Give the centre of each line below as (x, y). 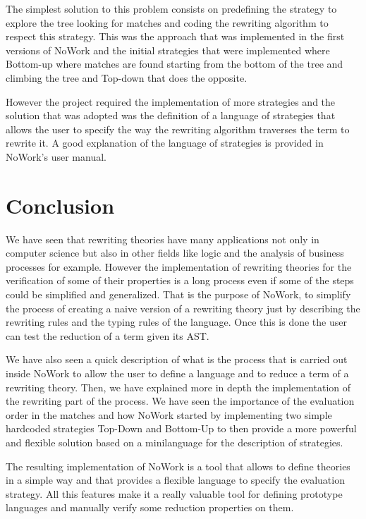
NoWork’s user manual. (56, 156)
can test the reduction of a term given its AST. (108, 335)
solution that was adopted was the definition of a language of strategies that (171, 115)
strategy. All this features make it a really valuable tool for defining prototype (174, 493)
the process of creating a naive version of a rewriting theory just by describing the (183, 308)
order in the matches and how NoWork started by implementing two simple (169, 414)
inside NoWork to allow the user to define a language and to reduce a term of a (177, 373)
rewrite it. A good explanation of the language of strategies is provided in (165, 143)
